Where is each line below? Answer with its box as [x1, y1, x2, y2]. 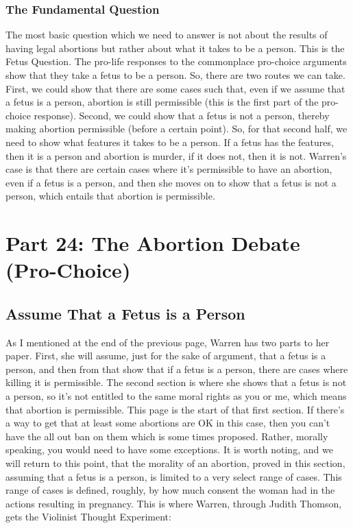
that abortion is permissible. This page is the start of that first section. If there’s [5, 402, 345, 416]
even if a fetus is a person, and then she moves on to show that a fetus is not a [5, 175, 337, 189]
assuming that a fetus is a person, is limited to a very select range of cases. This [5, 469, 342, 483]
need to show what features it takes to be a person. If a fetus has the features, [5, 134, 334, 149]
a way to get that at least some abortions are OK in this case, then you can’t [5, 416, 330, 430]
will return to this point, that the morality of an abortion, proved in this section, [5, 456, 345, 470]
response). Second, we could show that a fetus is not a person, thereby [34, 108, 330, 122]
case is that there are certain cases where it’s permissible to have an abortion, [5, 162, 332, 176]
